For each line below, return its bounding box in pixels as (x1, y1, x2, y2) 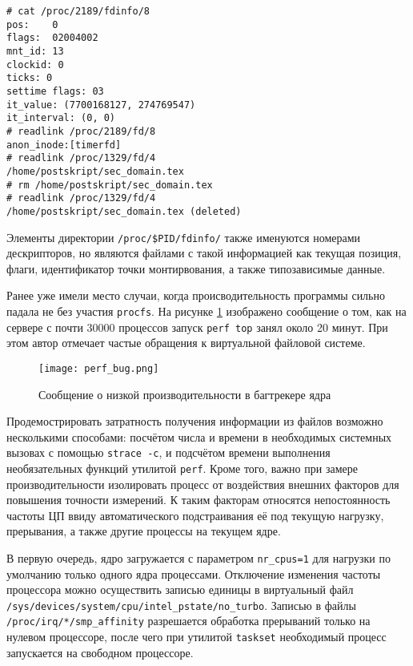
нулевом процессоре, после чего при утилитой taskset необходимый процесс (6, 628, 387, 645)
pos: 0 (6, 18, 58, 30)
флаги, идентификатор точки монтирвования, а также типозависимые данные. (6, 260, 386, 276)
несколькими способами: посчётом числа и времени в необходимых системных (6, 428, 392, 445)
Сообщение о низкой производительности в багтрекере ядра (38, 385, 331, 402)
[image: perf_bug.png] (38, 362, 159, 374)
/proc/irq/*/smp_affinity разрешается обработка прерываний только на (6, 612, 371, 629)
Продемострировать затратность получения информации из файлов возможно (6, 413, 383, 430)
